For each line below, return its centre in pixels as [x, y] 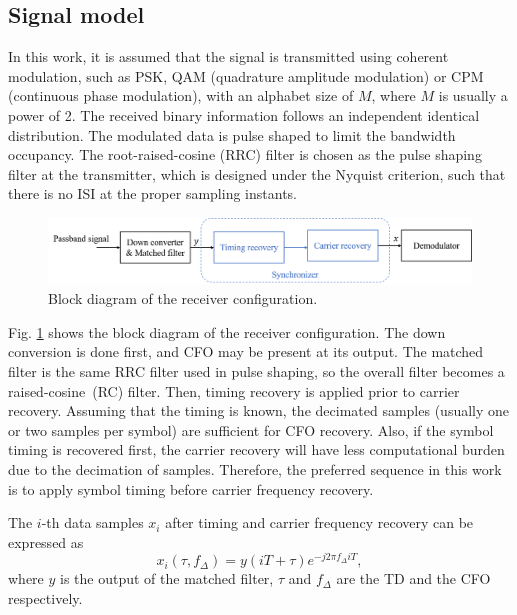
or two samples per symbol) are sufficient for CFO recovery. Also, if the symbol [251, 429]
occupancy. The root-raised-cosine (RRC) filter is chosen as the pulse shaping [245, 154]
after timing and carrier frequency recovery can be [319, 522]
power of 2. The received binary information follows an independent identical [244, 114]
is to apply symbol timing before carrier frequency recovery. [191, 488]
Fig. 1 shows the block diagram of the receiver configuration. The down [227, 331]
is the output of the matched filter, [167, 578]
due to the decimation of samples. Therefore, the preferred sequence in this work [255, 468]
